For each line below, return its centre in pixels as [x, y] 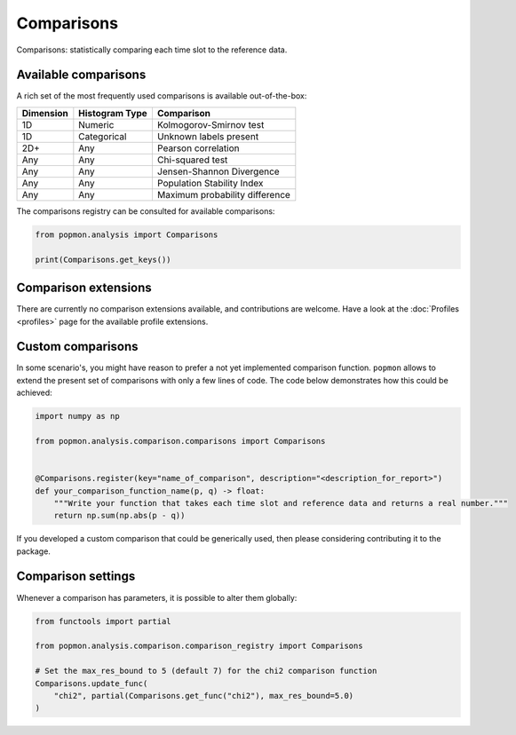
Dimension [45, 113]
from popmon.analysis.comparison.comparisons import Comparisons [180, 441]
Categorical [103, 136]
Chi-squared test [192, 160]
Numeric [96, 124]
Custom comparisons [77, 347]
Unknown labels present [208, 136]
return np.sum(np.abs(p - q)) [119, 516]
